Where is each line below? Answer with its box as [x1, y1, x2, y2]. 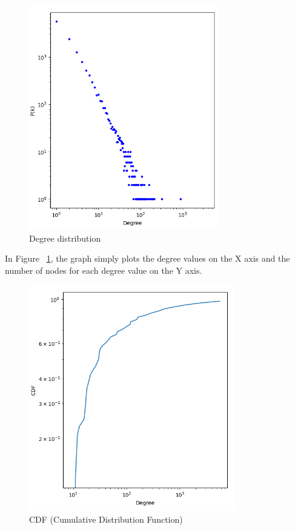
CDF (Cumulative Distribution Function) [29, 512, 183, 525]
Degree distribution [29, 231, 101, 244]
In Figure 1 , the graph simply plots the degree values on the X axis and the [5, 252, 290, 265]
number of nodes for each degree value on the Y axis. [5, 263, 202, 276]
